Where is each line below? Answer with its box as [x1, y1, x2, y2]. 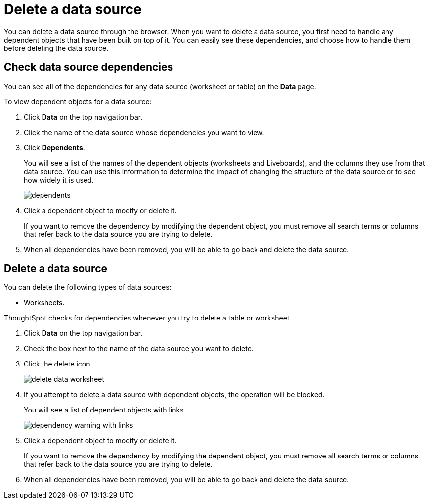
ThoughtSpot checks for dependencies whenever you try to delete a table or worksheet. [4, 314, 292, 322]
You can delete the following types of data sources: [4, 283, 172, 292]
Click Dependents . [24, 143, 85, 152]
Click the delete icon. [24, 360, 92, 368]
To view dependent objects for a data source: [4, 97, 152, 106]
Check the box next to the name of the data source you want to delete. [24, 344, 254, 353]
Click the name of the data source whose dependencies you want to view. [24, 128, 264, 137]
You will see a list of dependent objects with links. [24, 406, 186, 414]
